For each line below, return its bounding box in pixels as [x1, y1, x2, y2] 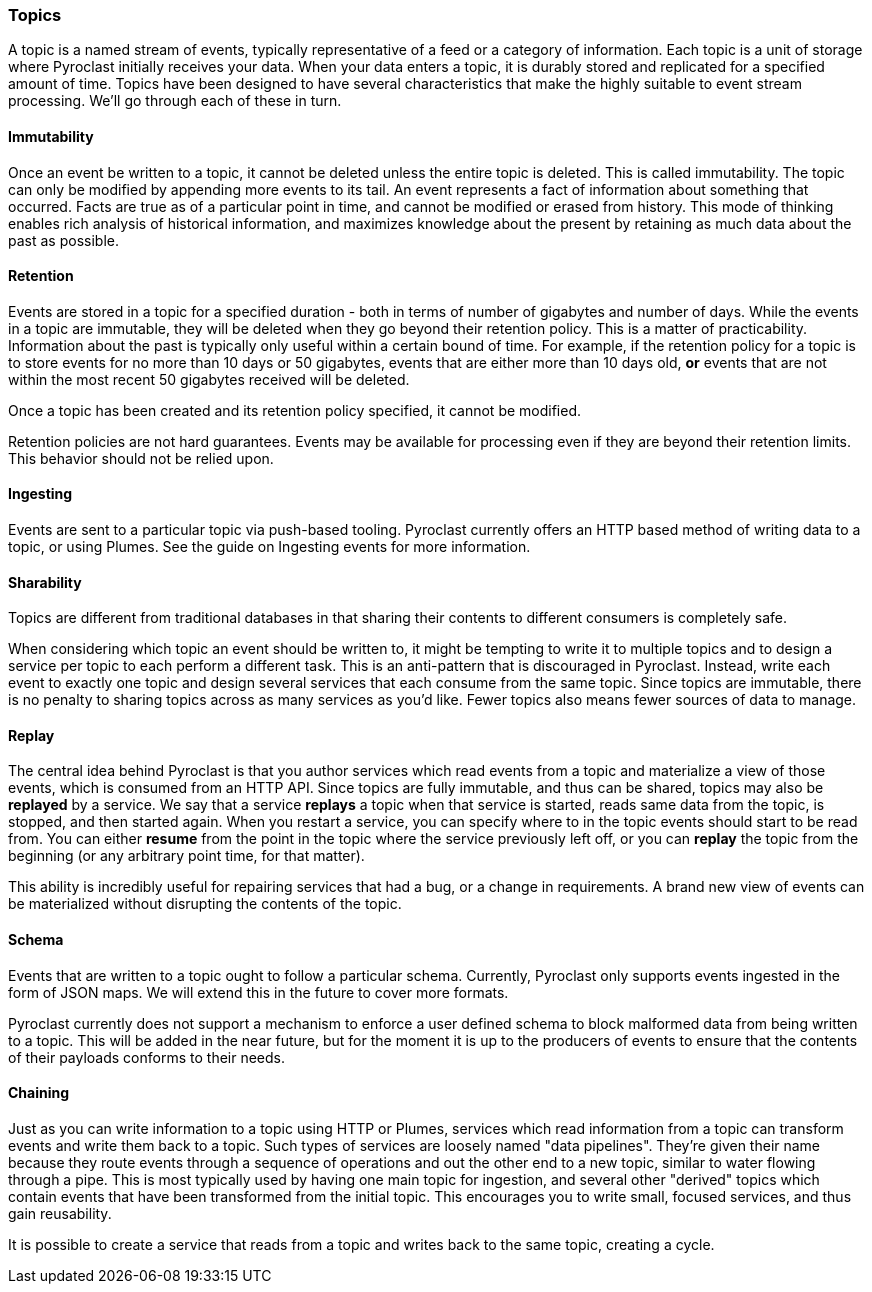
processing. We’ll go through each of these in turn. [8, 92, 342, 110]
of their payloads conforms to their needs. [8, 1048, 286, 1066]
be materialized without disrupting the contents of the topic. [8, 895, 402, 913]
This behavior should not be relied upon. [8, 449, 274, 467]
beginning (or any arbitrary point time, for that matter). [8, 847, 365, 865]
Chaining [8, 1084, 70, 1102]
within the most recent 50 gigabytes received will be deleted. [8, 370, 410, 388]
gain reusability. [8, 1204, 112, 1222]
